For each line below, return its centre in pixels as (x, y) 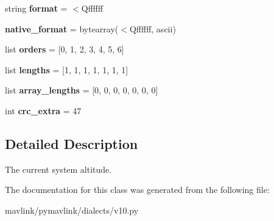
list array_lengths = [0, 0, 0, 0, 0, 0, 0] (82, 90)
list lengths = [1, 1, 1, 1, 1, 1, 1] (67, 69)
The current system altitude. (58, 169)
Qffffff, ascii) (153, 28)
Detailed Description (72, 143)
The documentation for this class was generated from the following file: (137, 190)
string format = (36, 8)
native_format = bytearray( (62, 28)
